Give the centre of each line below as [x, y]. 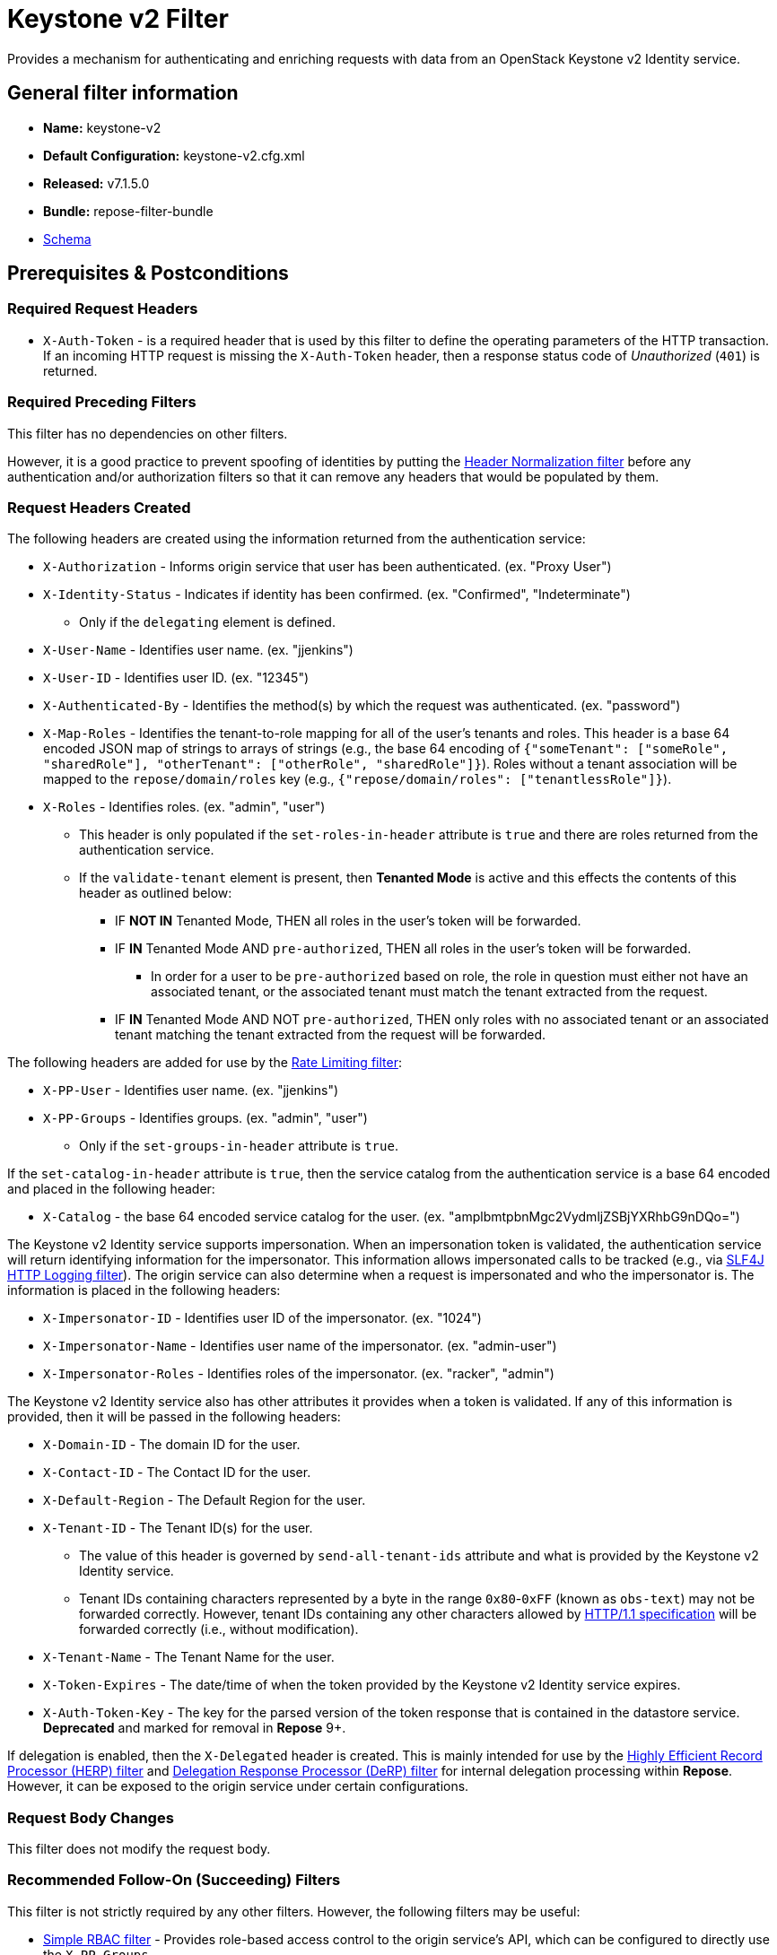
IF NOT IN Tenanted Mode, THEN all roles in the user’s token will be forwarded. [348, 921]
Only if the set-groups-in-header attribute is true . [239, 1146]
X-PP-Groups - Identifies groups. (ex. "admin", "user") [205, 1118]
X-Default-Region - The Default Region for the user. [205, 1500]
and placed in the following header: [111, 1189]
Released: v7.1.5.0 [96, 183]
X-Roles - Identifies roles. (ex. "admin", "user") [184, 807]
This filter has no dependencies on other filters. [148, 433]
